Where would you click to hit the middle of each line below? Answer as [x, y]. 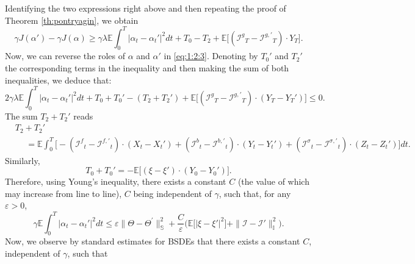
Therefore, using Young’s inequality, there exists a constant [116, 181]
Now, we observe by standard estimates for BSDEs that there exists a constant [153, 241]
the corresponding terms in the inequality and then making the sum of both [147, 68]
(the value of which [273, 181]
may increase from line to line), [63, 193]
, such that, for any [255, 193]
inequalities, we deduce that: [58, 80]
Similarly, [23, 160]
